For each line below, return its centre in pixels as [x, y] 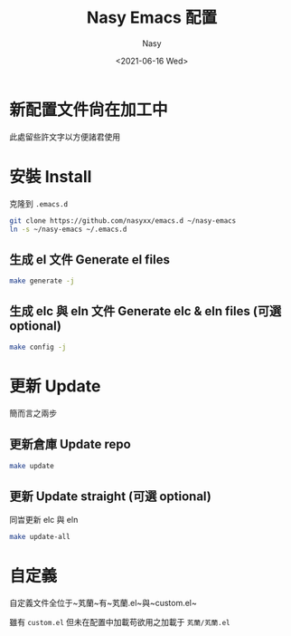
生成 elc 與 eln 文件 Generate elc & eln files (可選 [145, 311]
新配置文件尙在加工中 [89, 110]
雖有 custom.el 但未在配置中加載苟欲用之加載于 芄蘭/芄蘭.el [120, 622]
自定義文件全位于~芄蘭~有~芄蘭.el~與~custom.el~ [103, 603]
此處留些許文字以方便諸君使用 [65, 137]
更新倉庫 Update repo [70, 444]
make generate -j [42, 281]
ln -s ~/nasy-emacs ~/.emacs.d [68, 229]
